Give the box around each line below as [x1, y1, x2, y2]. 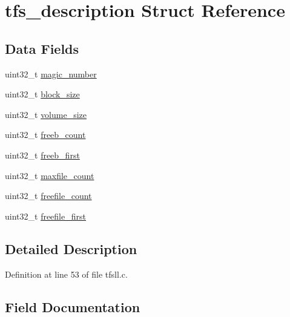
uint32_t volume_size [5, 108, 87, 120]
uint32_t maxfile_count [5, 169, 94, 181]
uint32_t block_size [5, 88, 80, 100]
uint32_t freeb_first [5, 148, 80, 161]
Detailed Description [5, 239, 137, 258]
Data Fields [5, 39, 79, 57]
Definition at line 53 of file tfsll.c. [5, 267, 128, 280]
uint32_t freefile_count [5, 189, 92, 202]
